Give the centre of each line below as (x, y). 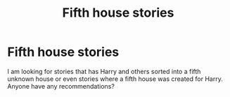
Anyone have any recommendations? (61, 86)
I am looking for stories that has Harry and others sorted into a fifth (104, 71)
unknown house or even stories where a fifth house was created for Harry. (115, 79)
